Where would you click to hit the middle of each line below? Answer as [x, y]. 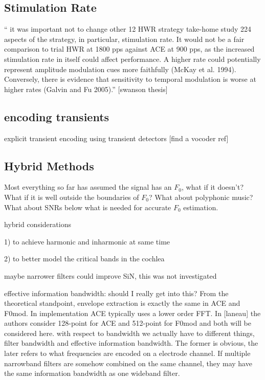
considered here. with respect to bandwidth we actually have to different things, [129, 333]
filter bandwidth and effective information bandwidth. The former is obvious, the [131, 343]
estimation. [201, 207]
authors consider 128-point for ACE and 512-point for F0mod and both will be [128, 323]
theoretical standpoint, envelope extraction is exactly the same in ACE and [122, 303]
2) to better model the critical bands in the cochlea [84, 259]
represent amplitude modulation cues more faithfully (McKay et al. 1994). [120, 69]
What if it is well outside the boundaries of [72, 197]
